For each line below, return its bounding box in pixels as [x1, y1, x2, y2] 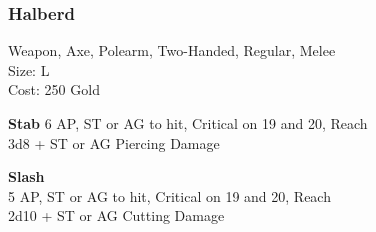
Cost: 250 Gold [8, 79, 100, 100]
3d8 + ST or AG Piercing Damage [8, 132, 220, 153]
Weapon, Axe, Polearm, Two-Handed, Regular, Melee [8, 40, 336, 61]
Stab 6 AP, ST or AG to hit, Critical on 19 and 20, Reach [8, 113, 368, 133]
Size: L [8, 59, 50, 80]
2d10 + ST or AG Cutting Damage [8, 205, 225, 226]
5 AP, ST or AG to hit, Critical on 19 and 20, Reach [8, 185, 331, 206]
